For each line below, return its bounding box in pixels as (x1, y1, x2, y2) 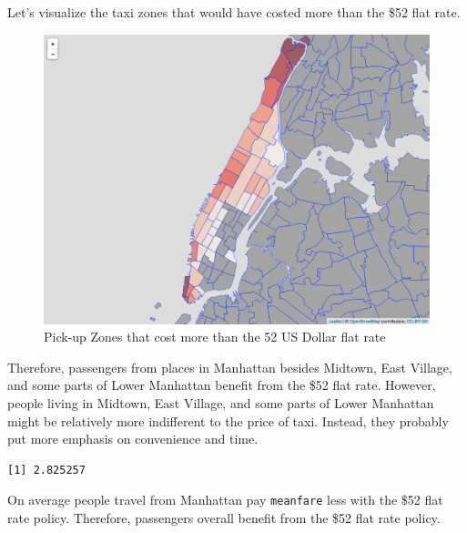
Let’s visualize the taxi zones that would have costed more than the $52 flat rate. (7, 3, 461, 21)
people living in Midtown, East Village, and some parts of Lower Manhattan (7, 393, 434, 412)
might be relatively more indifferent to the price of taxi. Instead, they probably (7, 411, 449, 430)
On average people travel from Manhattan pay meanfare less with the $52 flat (7, 490, 443, 509)
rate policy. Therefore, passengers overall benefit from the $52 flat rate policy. (7, 508, 441, 527)
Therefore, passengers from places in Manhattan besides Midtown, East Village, (7, 357, 452, 376)
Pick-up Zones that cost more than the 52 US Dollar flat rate (44, 327, 386, 346)
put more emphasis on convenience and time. (7, 429, 259, 448)
